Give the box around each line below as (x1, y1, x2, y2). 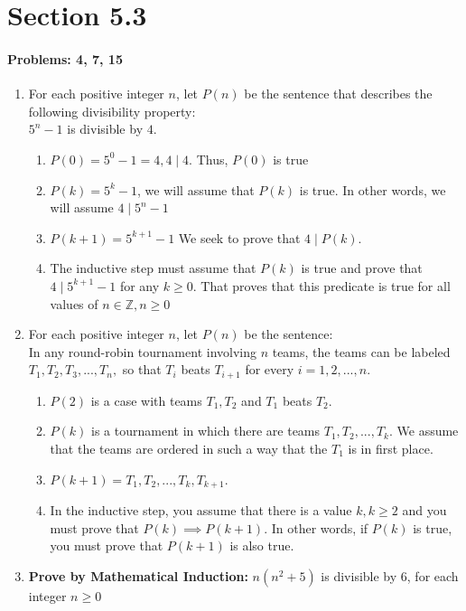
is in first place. (348, 438, 433, 457)
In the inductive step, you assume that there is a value (50, 500, 352, 519)
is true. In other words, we (299, 180, 446, 199)
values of (50, 294, 98, 313)
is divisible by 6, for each (321, 566, 459, 585)
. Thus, (189, 149, 228, 168)
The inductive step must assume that (50, 258, 256, 277)
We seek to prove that (178, 228, 301, 247)
